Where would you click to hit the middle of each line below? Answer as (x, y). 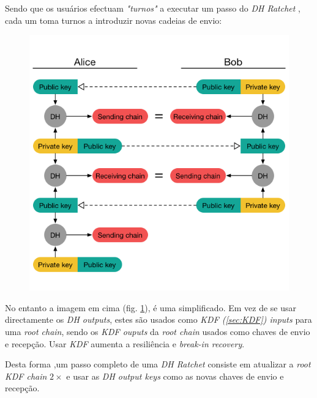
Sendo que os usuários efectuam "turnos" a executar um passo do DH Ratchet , (153, 8)
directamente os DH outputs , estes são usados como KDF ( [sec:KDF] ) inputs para (158, 319)
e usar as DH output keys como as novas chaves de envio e (175, 376)
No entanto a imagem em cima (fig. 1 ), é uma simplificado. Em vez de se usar (151, 307)
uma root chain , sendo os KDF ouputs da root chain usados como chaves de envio (158, 331)
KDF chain (26, 376)
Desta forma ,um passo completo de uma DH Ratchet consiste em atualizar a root (158, 364)
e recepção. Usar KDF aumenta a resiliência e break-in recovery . (125, 343)
